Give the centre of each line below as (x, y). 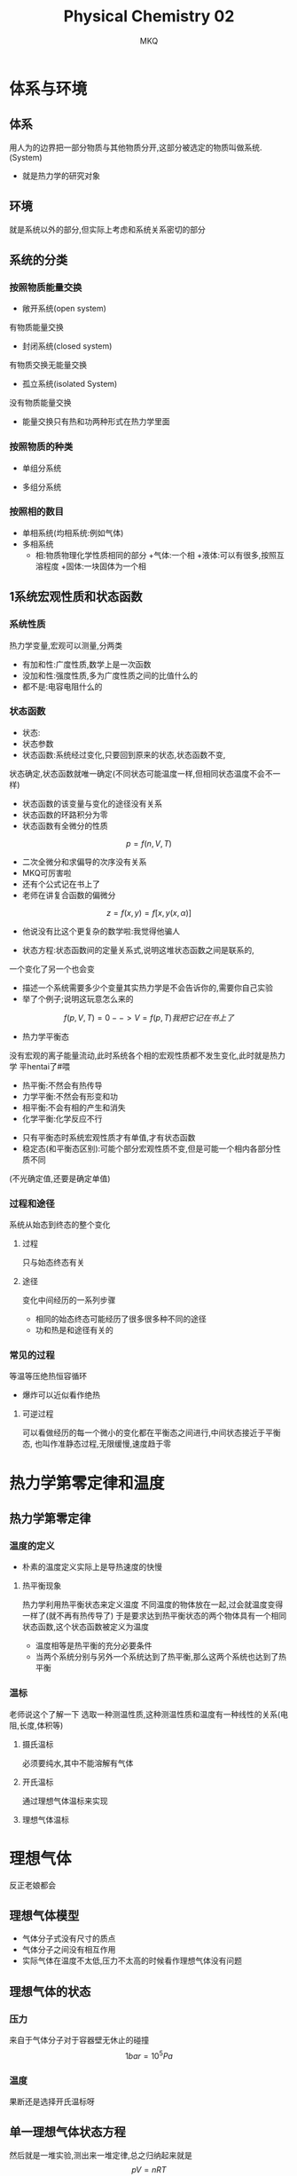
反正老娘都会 (32, 1885)
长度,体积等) (41, 1725)
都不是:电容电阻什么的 (62, 686)
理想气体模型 (44, 1916)
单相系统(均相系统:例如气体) (73, 532)
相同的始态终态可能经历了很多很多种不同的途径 (121, 1319)
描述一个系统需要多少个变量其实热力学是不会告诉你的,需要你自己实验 (147, 988)
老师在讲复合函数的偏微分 (69, 895)
